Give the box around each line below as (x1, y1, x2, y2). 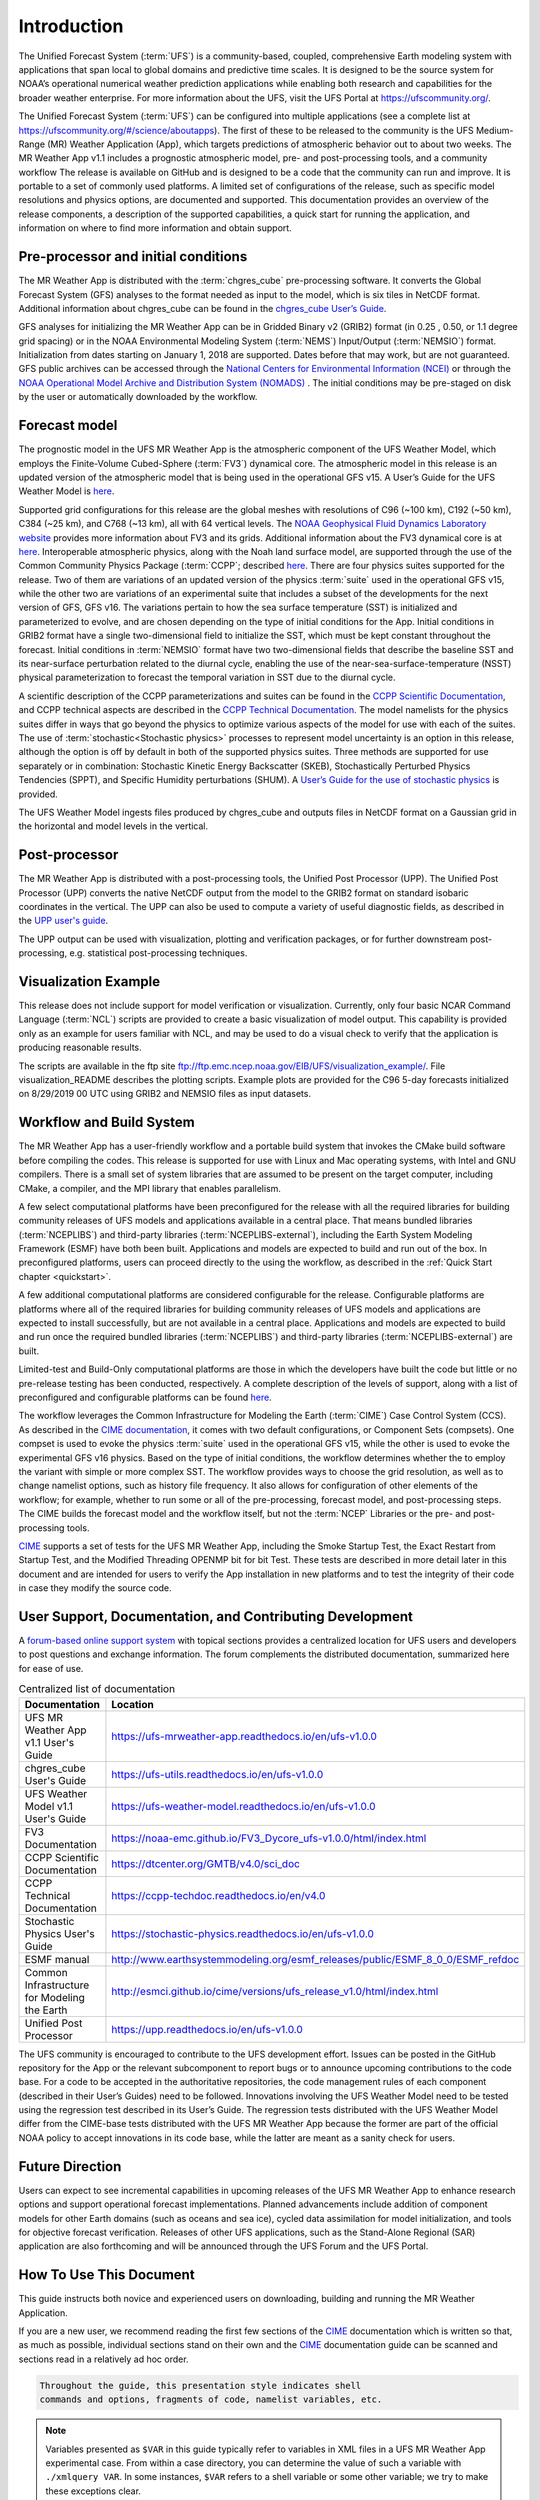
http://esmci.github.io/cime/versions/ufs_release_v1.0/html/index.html (111, 1984, 439, 1998)
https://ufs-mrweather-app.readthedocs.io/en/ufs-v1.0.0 (111, 1729, 377, 1743)
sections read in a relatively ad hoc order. (18, 2353, 189, 2365)
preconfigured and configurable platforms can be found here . (18, 1391, 272, 1403)
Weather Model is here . (18, 485, 115, 497)
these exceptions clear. (45, 2485, 142, 2497)
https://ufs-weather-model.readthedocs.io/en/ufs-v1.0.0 (111, 1799, 376, 1813)
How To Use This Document (18, 2266, 195, 2284)
